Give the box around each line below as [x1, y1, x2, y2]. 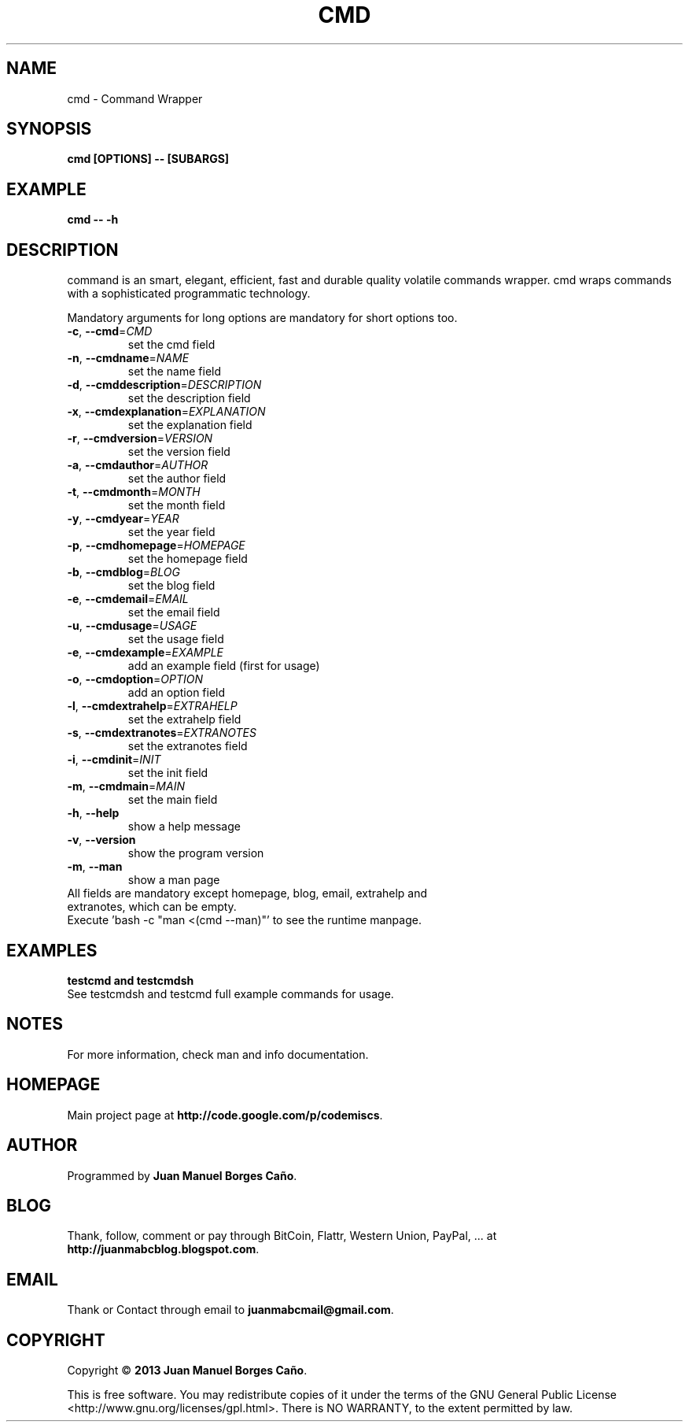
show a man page [127, 873, 220, 887]
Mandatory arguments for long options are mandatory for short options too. [67, 311, 458, 325]
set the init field [127, 766, 208, 780]
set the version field [127, 445, 230, 459]
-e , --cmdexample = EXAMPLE [67, 646, 224, 660]
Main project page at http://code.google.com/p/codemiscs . [67, 1108, 383, 1122]
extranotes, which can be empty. [67, 900, 237, 914]
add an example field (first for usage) [127, 659, 320, 673]
